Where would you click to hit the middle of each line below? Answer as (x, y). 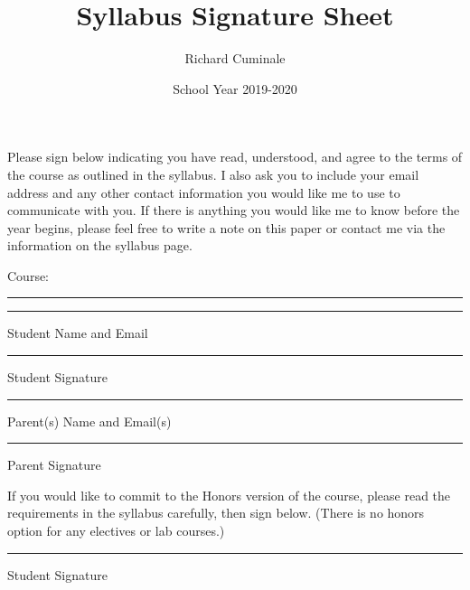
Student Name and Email (78, 333)
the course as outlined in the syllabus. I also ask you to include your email (213, 174)
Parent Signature (54, 465)
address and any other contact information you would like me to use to (204, 192)
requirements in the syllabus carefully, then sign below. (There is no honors (216, 513)
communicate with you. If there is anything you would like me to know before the (234, 210)
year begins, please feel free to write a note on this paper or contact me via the (226, 227)
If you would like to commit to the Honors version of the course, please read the (229, 495)
